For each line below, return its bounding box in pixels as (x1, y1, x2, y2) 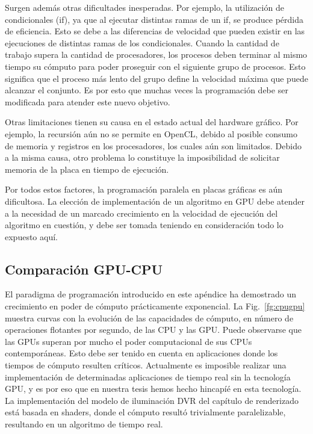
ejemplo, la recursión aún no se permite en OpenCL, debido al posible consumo (5, 127, 297, 140)
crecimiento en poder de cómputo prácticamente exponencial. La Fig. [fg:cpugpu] (5, 300, 305, 312)
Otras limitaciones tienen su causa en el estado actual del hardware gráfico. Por (5, 116, 299, 128)
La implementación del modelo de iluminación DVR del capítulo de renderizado (5, 394, 299, 406)
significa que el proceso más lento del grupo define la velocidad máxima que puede (5, 72, 308, 84)
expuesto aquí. (5, 230, 58, 243)
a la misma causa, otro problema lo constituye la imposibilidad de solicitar (5, 151, 280, 164)
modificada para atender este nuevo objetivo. (5, 95, 170, 108)
